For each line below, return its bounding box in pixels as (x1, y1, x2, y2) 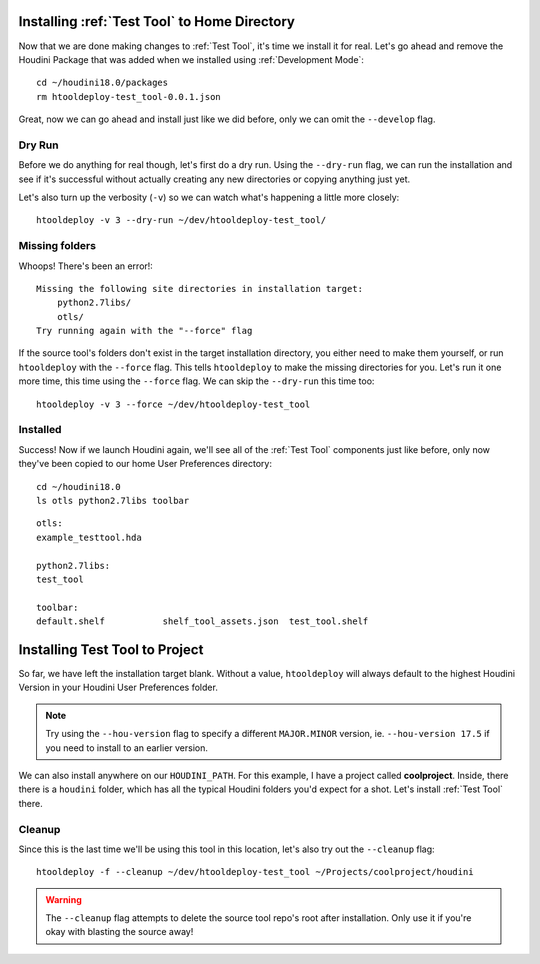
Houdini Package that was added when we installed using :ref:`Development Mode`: (18, 53, 365, 65)
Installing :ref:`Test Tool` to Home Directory (18, 13, 295, 30)
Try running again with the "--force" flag (36, 325, 253, 337)
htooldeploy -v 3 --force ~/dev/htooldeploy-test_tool (36, 398, 311, 410)
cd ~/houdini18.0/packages (36, 77, 169, 89)
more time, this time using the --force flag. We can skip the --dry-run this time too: (18, 375, 375, 387)
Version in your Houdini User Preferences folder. (18, 681, 219, 694)
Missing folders (18, 239, 97, 253)
